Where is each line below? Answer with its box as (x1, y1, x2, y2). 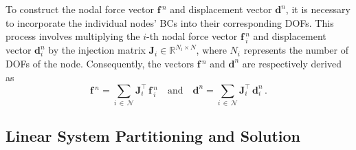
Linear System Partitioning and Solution (5, 125, 301, 147)
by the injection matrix (48, 43, 146, 57)
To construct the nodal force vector (5, 2, 155, 16)
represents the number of (243, 43, 349, 57)
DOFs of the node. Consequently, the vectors (5, 56, 194, 70)
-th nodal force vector (146, 29, 238, 43)
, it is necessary (285, 2, 351, 16)
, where (196, 43, 227, 57)
